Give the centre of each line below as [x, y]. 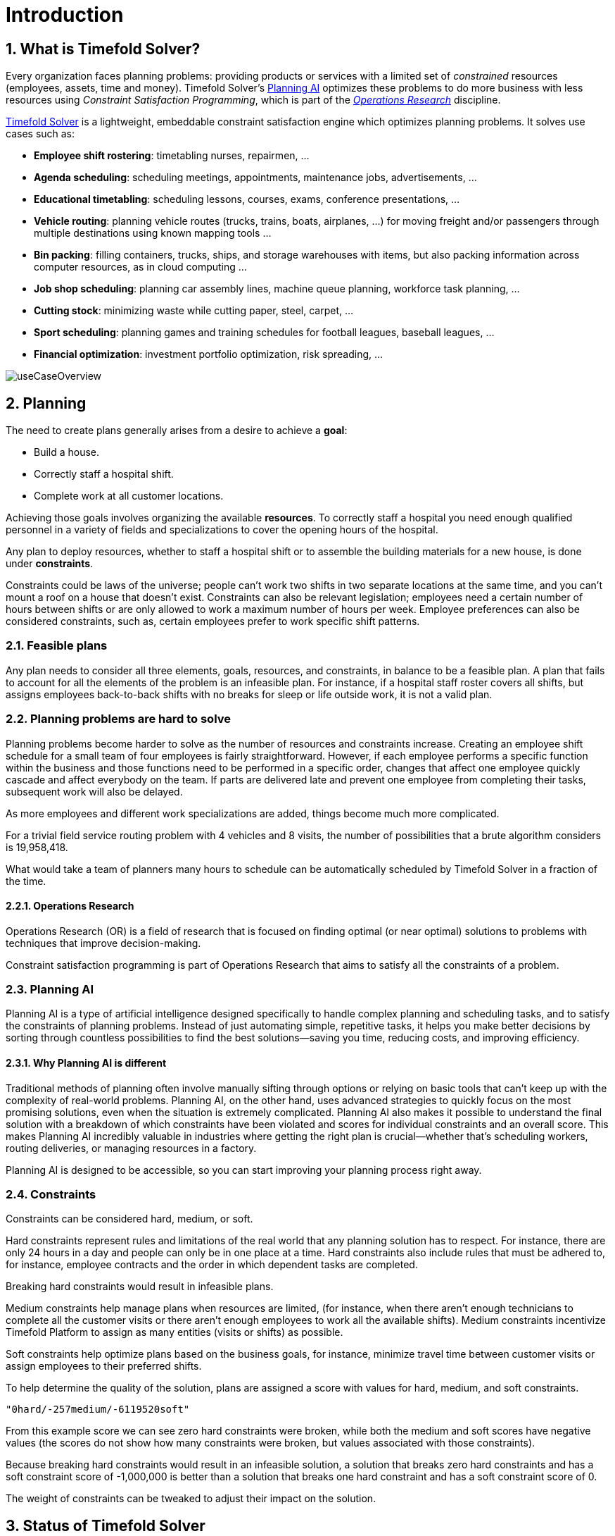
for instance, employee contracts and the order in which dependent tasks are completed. [212, 1265]
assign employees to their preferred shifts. [104, 1366]
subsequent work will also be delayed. [94, 791]
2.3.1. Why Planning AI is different [86, 1063]
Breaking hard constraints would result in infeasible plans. [140, 1287]
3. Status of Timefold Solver [106, 1525]
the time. [26, 881]
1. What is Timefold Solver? [103, 49]
